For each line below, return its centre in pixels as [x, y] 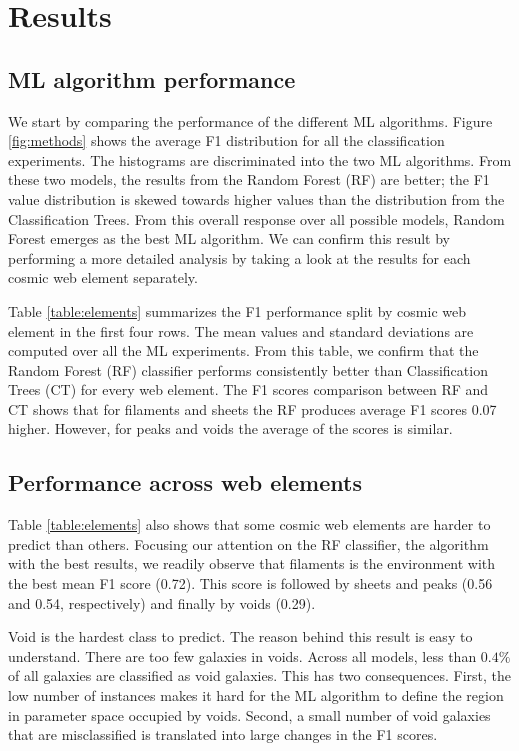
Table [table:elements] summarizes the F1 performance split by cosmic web [237, 310]
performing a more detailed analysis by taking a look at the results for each [239, 257]
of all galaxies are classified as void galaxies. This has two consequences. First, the [260, 675]
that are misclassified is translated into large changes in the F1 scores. [223, 734]
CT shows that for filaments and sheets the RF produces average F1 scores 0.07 [252, 408]
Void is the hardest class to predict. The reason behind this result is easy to [240, 636]
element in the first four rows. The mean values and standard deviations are [241, 330]
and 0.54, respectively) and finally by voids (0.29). [162, 602]
